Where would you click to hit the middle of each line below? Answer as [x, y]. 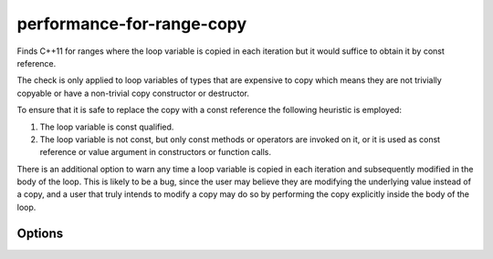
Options [40, 233]
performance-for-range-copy [132, 24]
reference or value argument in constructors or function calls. [156, 152]
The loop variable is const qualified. [107, 127]
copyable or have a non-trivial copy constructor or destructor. [133, 93]
